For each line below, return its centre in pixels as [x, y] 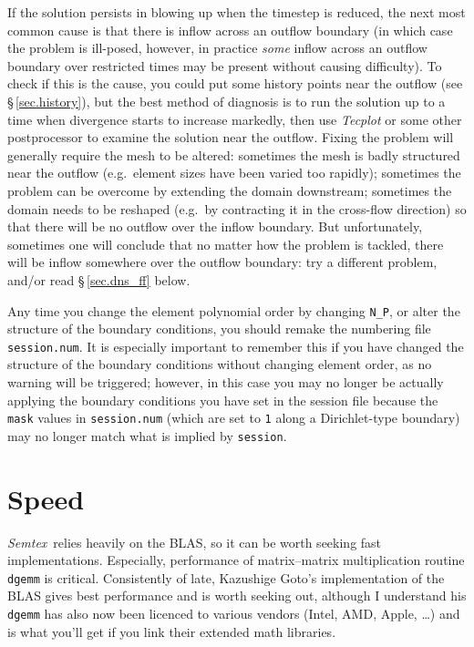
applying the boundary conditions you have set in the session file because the [223, 400]
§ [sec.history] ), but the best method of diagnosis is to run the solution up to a [227, 101]
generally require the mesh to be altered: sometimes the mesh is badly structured [234, 154]
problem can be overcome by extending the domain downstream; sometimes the [230, 190]
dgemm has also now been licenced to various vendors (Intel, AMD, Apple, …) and [234, 614]
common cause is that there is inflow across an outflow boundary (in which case [230, 30]
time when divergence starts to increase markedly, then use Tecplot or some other [235, 119]
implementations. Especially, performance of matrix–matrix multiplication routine [236, 560]
